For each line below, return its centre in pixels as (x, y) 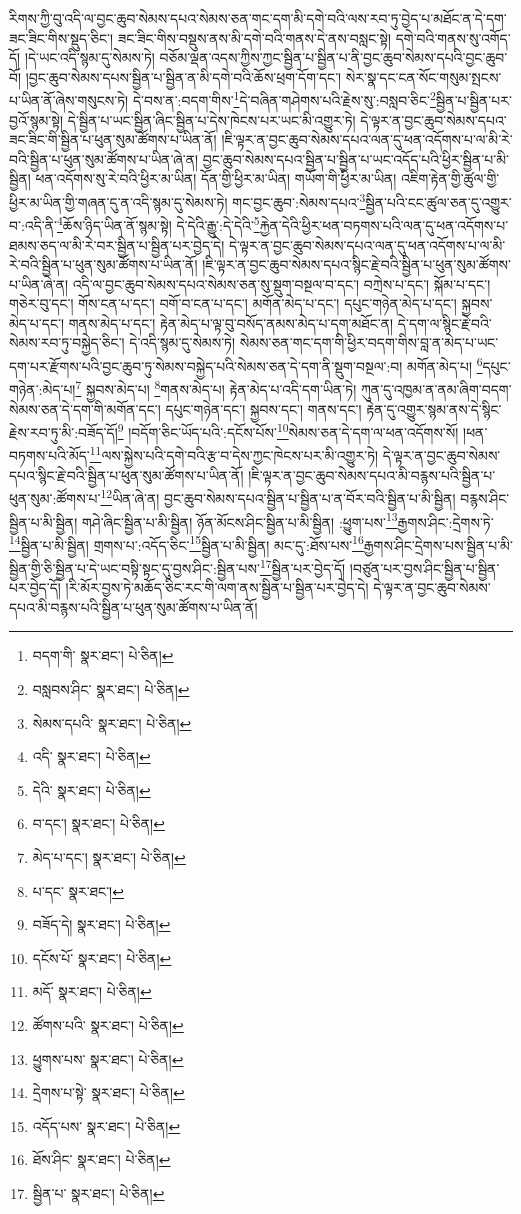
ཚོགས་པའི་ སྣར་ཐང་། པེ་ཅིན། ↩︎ (108, 1024)
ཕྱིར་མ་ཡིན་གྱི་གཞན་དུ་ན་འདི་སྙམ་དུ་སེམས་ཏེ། (118, 201)
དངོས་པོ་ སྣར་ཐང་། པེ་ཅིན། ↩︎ (102, 957)
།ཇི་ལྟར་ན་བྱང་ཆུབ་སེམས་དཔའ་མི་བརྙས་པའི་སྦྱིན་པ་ (372, 474)
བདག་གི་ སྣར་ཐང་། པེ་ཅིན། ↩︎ (103, 655)
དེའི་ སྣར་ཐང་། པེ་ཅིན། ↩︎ (91, 789)
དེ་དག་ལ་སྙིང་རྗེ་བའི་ (444, 322)
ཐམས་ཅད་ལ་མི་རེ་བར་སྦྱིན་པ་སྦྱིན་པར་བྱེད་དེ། (117, 244)
